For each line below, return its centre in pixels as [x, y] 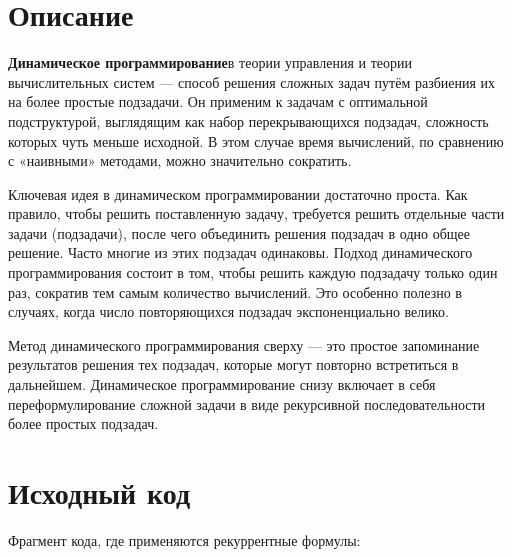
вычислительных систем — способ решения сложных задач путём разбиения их [252, 81]
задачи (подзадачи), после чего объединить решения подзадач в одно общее [239, 232]
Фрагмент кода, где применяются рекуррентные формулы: [184, 539]
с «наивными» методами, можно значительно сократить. [180, 160]
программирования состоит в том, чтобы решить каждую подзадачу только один [253, 272]
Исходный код [99, 492]
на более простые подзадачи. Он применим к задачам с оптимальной [218, 101]
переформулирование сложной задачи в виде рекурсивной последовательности [247, 403]
